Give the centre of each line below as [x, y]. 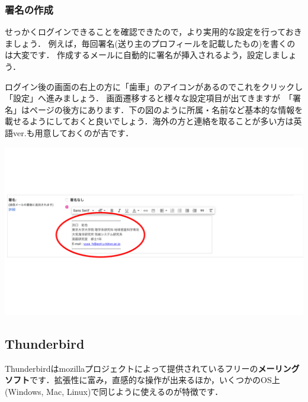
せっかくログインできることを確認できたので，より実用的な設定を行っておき [153, 32]
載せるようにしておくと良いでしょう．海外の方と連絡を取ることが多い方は [149, 121]
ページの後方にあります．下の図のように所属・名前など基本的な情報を [166, 109]
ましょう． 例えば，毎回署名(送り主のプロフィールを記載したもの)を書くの [150, 43]
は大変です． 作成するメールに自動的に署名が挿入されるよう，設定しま [142, 55]
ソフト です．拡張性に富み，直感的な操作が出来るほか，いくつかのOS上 [142, 380]
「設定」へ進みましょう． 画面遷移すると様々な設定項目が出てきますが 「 [149, 98]
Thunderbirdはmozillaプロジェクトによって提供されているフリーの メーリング [152, 368]
